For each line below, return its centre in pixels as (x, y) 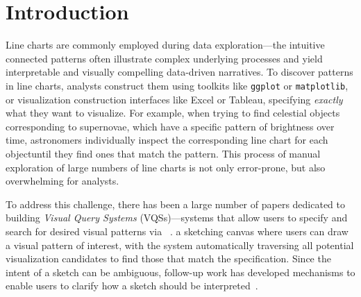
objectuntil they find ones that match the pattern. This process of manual (163, 153)
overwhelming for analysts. (62, 181)
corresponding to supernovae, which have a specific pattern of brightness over (170, 126)
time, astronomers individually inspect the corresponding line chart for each (167, 140)
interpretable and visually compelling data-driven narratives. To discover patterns (179, 72)
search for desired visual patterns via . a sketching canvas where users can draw (177, 231)
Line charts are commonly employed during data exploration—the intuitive (165, 45)
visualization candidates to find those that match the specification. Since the (168, 258)
